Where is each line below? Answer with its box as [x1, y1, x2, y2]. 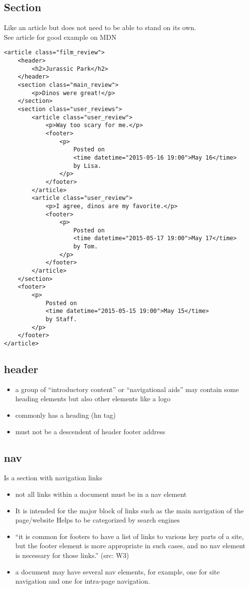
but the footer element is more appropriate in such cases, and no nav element [15, 540, 246, 551]
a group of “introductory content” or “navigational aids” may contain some [15, 384, 239, 394]
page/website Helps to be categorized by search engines [15, 515, 180, 525]
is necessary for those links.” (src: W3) [15, 550, 129, 560]
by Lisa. [73, 162, 101, 169]
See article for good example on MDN [4, 32, 116, 42]
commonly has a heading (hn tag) [15, 410, 116, 420]
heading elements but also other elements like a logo [15, 393, 170, 404]
